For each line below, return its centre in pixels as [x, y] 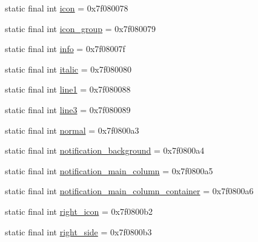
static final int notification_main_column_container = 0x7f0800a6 [129, 191]
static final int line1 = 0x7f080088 [68, 89]
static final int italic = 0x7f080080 [68, 69]
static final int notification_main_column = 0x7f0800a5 [109, 170]
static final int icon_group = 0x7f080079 [81, 28]
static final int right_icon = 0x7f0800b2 [79, 211]
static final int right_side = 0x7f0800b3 [78, 231]
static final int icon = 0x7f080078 [67, 8]
